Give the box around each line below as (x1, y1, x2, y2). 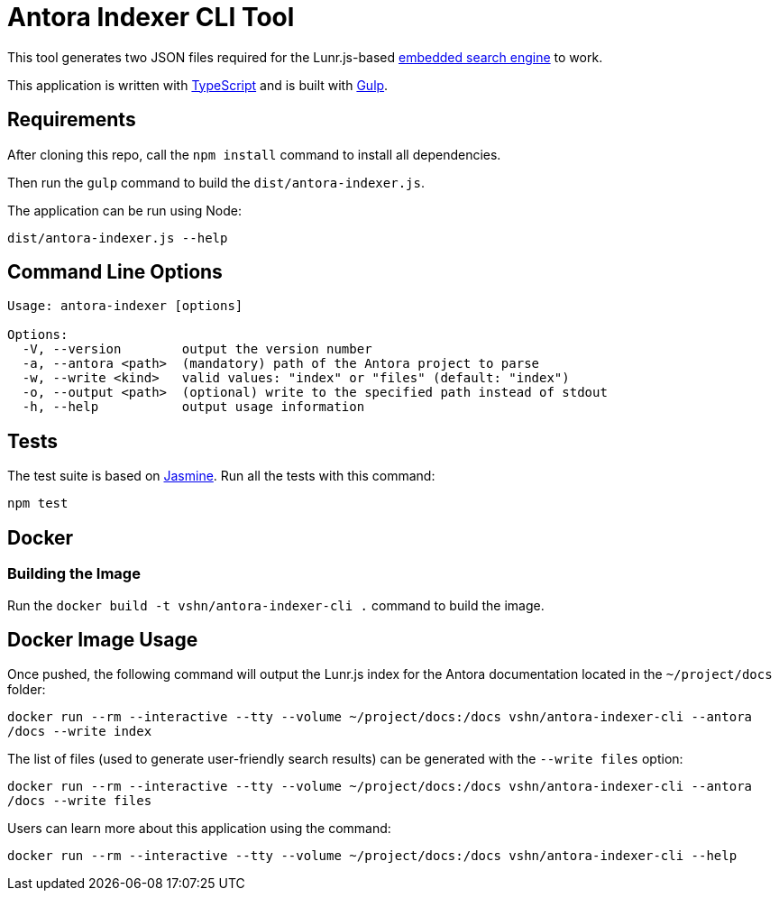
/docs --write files (7, 793, 152, 809)
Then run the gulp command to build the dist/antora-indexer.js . (7, 174, 425, 190)
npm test (7, 496, 69, 511)
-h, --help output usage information (22, 399, 365, 415)
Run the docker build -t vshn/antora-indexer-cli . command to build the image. (7, 597, 545, 613)
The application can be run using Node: (7, 202, 242, 218)
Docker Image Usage (7, 628, 198, 651)
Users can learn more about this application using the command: (7, 820, 391, 837)
